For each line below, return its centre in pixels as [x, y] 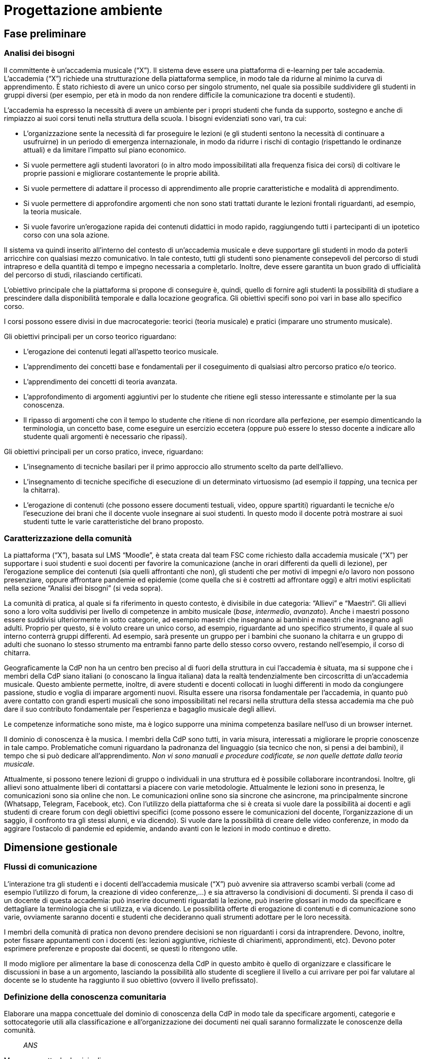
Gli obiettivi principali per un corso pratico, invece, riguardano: [104, 451]
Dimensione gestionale [61, 847]
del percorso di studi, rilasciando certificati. [73, 274]
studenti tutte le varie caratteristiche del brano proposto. [114, 521]
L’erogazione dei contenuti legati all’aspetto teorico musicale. [121, 351]
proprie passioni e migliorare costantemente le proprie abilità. [122, 173]
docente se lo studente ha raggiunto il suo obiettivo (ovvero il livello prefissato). [131, 980]
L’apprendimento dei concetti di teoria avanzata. [100, 381]
